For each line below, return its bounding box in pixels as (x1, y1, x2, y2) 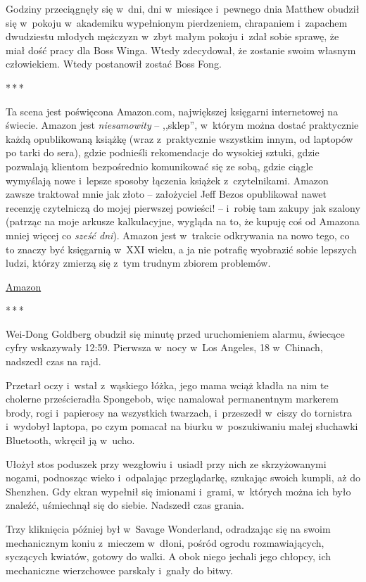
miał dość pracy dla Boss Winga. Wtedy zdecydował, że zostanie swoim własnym (6, 42, 356, 57)
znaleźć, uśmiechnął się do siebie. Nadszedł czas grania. (6, 498, 244, 512)
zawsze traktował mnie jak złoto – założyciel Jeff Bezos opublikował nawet (6, 186, 327, 201)
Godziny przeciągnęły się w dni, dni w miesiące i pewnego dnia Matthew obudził (6, 1, 360, 15)
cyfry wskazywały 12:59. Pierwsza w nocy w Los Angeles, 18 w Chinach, (6, 340, 323, 355)
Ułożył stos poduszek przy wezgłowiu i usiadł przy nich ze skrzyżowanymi (6, 456, 327, 471)
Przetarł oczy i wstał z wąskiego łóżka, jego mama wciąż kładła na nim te (6, 377, 329, 392)
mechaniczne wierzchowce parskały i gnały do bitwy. (6, 562, 233, 577)
